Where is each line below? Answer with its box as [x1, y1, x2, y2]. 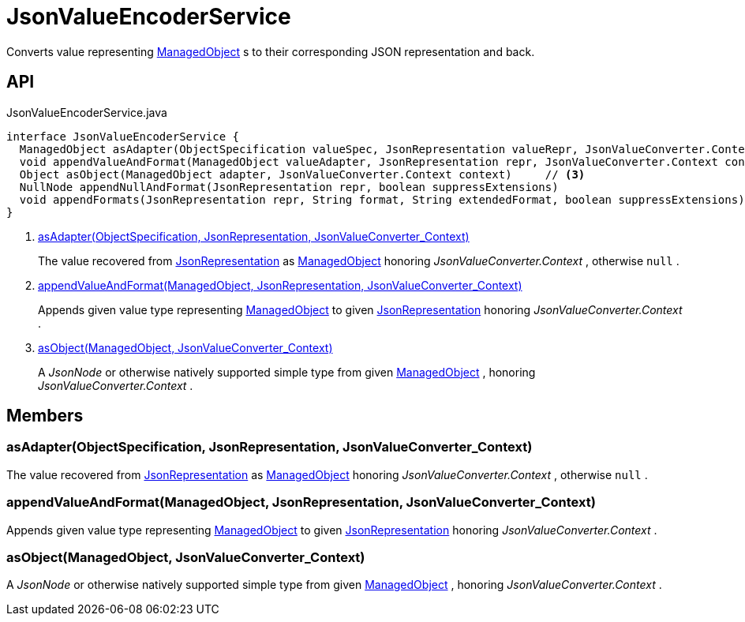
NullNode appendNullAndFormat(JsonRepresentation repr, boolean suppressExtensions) [19, 180, 559, 193]
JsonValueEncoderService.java [6, 105, 167, 119]
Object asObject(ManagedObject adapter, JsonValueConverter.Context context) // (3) [19, 167, 586, 181]
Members [6, 406, 84, 426]
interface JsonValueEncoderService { [6, 129, 240, 143]
